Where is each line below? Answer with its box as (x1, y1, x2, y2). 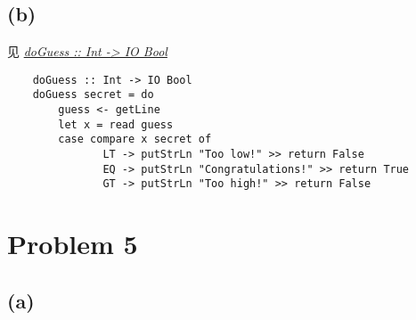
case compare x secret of (58, 133, 212, 146)
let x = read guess (58, 118, 174, 131)
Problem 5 (7, 226, 138, 262)
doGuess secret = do (32, 88, 154, 102)
